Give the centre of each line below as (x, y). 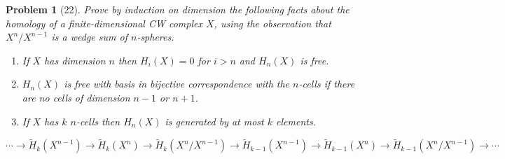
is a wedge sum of (89, 37)
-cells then (98, 121)
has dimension (75, 60)
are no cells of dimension (76, 97)
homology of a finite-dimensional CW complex (104, 23)
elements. (296, 121)
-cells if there (327, 84)
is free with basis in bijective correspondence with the (177, 84)
